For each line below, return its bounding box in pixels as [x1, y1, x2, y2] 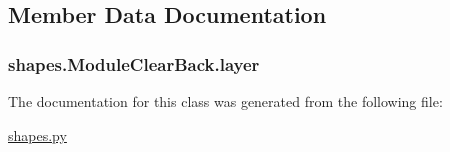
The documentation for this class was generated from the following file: [8, 91, 443, 111]
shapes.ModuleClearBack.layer [8, 51, 260, 76]
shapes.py [8, 124, 67, 145]
